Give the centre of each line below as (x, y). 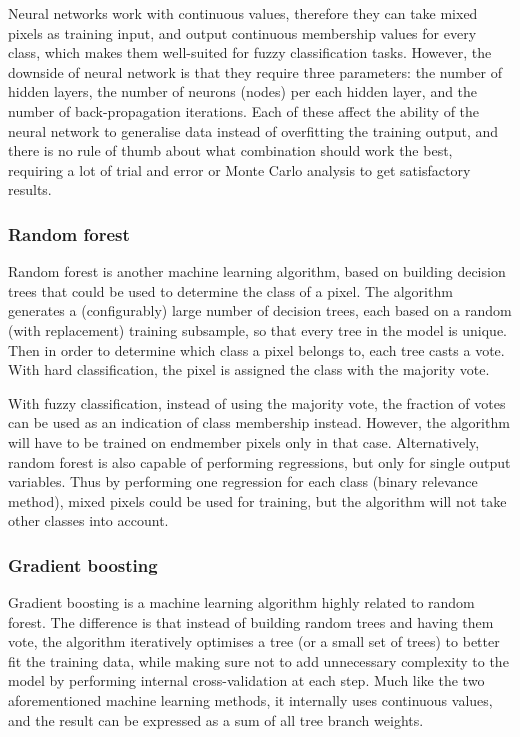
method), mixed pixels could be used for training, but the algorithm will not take (257, 500)
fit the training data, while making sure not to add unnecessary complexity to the (258, 660)
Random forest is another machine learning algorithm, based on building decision (257, 271)
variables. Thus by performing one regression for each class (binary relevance (243, 481)
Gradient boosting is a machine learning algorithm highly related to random (241, 602)
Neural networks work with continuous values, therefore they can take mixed (243, 13)
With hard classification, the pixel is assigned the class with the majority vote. (249, 369)
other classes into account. (88, 520)
